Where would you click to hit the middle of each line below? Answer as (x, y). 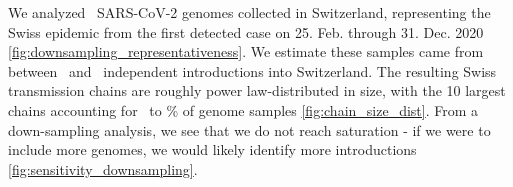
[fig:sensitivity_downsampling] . (103, 168)
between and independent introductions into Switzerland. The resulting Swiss (252, 70)
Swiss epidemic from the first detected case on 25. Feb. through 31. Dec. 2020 (246, 31)
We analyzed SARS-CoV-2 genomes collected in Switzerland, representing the (249, 12)
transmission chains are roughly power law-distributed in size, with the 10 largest (257, 90)
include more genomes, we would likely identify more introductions (212, 149)
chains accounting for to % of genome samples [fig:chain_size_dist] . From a (243, 109)
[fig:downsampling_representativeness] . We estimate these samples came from (246, 51)
